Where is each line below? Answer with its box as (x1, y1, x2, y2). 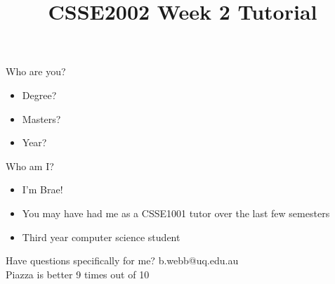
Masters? (22, 111, 61, 126)
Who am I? (6, 158, 54, 173)
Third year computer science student (22, 229, 180, 244)
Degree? (22, 87, 57, 102)
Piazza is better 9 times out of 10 (6, 266, 150, 281)
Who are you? (6, 64, 66, 79)
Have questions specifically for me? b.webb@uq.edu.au (6, 253, 239, 268)
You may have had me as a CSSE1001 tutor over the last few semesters (22, 205, 330, 220)
